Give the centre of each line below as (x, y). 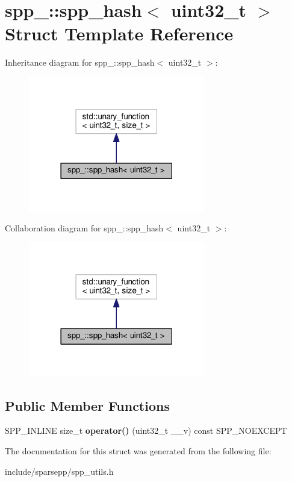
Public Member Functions (87, 405)
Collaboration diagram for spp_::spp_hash (84, 227)
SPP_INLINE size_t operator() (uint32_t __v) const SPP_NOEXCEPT (146, 430)
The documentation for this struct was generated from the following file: (138, 451)
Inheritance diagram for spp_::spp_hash (80, 62)
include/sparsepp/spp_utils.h (59, 471)
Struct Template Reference (119, 33)
